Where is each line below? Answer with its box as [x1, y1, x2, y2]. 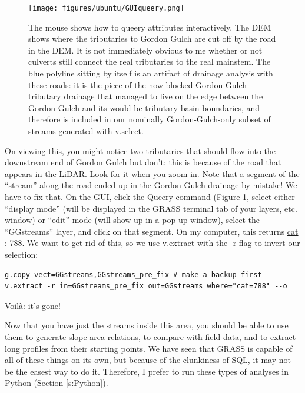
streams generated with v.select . [28, 125, 144, 136]
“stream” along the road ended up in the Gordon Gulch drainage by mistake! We [5, 179, 297, 191]
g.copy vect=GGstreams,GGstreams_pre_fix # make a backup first [5, 270, 262, 279]
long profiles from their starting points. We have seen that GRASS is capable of [5, 342, 293, 354]
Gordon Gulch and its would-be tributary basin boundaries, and [28, 101, 260, 114]
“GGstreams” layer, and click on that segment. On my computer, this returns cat [5, 225, 299, 237]
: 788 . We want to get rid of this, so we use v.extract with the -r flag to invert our [5, 237, 300, 249]
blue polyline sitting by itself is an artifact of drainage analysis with [28, 67, 273, 79]
